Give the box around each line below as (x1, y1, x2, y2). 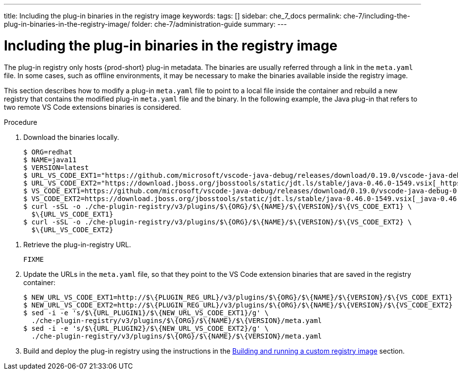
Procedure (4, 118, 37, 126)
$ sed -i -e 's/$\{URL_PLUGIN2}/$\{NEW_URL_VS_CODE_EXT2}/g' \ (23, 324, 269, 332)
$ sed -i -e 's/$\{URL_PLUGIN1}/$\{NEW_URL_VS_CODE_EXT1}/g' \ (23, 308, 269, 317)
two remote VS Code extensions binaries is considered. (4, 102, 181, 111)
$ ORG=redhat (23, 148, 73, 156)
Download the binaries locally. (23, 133, 119, 141)
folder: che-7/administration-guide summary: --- (131, 20, 287, 28)
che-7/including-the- (343, 12, 410, 20)
